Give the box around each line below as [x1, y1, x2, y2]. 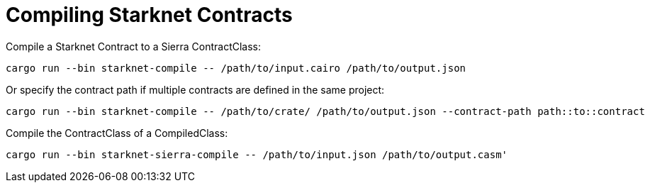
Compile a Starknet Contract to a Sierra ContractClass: [6, 40, 262, 52]
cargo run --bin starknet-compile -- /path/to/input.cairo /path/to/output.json [6, 62, 466, 74]
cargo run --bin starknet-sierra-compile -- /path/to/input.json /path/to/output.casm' [6, 148, 508, 160]
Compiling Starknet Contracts [6, 3, 293, 27]
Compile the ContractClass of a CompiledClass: [6, 126, 228, 139]
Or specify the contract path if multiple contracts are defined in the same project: [6, 83, 385, 96]
